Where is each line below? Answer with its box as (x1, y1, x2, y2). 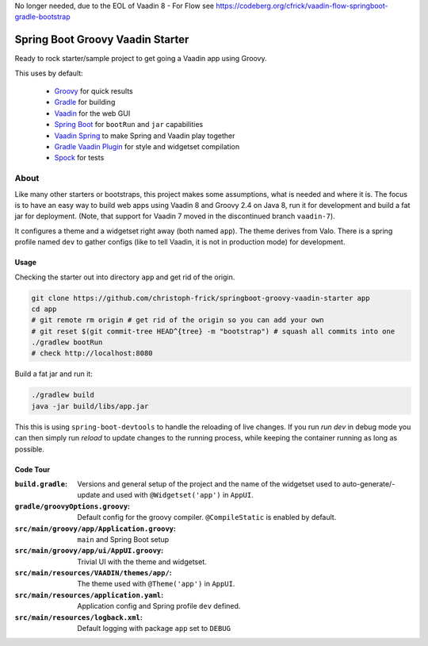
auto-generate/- (342, 479, 396, 488)
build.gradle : (14, 479, 67, 488)
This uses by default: (14, 68, 83, 78)
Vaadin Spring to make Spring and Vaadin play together (54, 131, 235, 140)
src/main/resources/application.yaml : (14, 590, 164, 599)
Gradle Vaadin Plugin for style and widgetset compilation (54, 142, 240, 152)
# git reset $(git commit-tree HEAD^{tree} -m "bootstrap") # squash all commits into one (31, 326, 396, 336)
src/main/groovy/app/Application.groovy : (14, 524, 176, 533)
